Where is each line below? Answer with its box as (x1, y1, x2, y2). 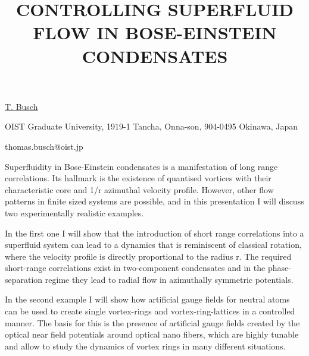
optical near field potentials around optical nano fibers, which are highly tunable (5, 328, 299, 341)
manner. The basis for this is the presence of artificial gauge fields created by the (5, 316, 300, 329)
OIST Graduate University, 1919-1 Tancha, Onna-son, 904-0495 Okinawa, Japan (5, 120, 298, 133)
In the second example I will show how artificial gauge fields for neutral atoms (5, 293, 290, 305)
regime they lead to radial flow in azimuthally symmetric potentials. (45, 273, 294, 285)
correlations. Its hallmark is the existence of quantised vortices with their (5, 172, 271, 184)
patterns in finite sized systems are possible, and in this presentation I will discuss (5, 195, 304, 207)
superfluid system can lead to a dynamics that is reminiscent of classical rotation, (5, 238, 302, 251)
